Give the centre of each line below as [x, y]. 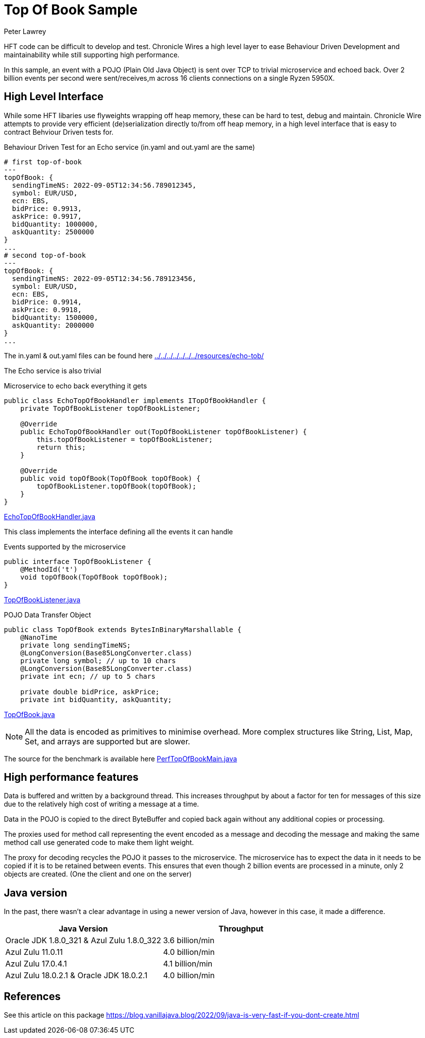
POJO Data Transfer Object [48, 615]
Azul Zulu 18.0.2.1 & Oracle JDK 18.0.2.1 [76, 976]
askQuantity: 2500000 [53, 232]
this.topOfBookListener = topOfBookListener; [125, 439]
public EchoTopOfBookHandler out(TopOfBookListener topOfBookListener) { [163, 431]
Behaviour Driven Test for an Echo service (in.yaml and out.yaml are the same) [129, 147]
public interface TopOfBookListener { [78, 561]
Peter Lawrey [25, 31]
